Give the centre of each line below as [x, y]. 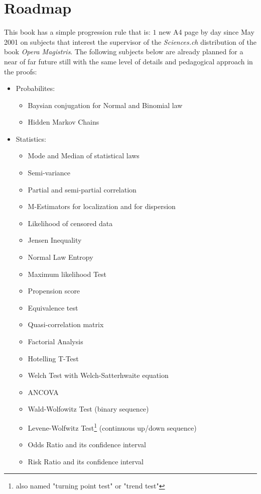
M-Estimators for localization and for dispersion [102, 206]
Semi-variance [49, 173]
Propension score [54, 291]
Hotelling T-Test [53, 358]
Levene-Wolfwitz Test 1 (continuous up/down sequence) [112, 427]
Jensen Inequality [55, 240]
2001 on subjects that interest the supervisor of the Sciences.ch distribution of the [130, 41]
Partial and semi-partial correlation [82, 189]
